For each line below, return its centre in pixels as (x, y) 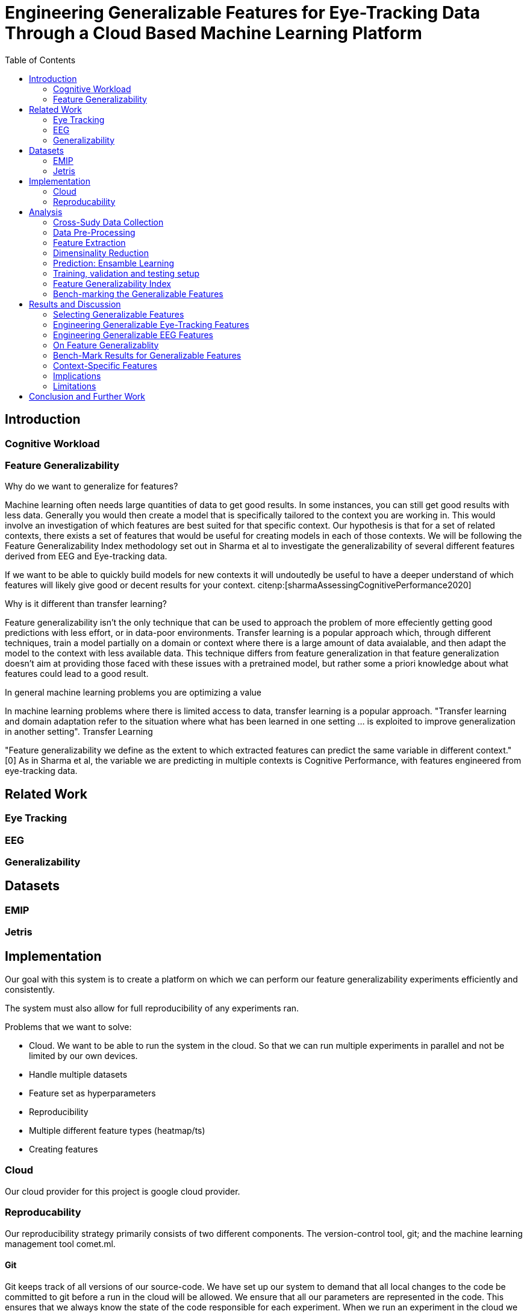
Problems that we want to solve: (68, 1027)
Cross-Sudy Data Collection (108, 222)
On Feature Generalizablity (106, 345)
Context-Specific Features (105, 365)
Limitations (75, 386)
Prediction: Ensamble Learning (114, 263)
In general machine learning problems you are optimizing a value (133, 693)
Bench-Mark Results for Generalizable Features (147, 355)
